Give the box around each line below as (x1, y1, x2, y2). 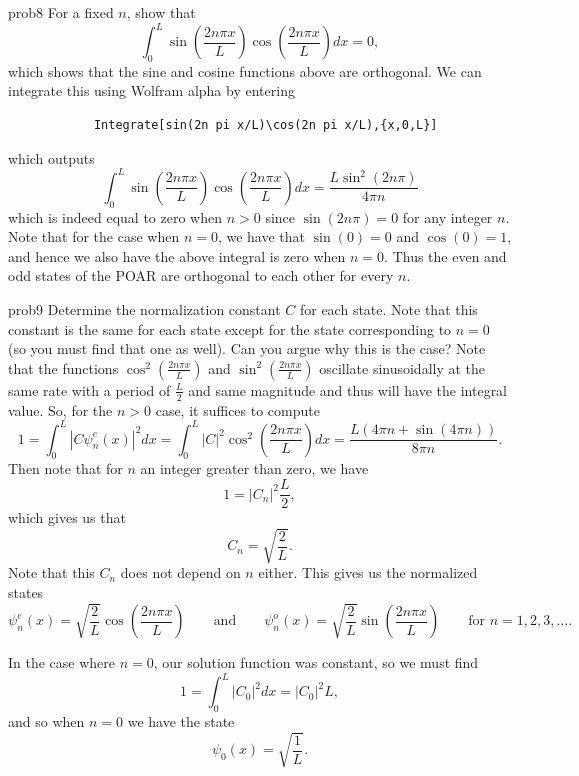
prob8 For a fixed (8, 2, 114, 22)
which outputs (8, 147, 95, 168)
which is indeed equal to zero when (8, 206, 222, 227)
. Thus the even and (384, 245, 507, 266)
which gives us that (8, 507, 126, 528)
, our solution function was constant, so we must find (153, 652, 479, 673)
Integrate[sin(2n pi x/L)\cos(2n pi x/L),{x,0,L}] (93, 118, 438, 133)
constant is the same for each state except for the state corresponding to (8, 318, 452, 339)
